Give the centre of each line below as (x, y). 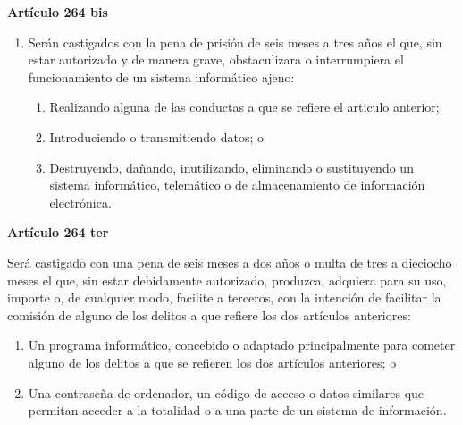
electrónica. (80, 202)
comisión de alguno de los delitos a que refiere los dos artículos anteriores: (209, 314)
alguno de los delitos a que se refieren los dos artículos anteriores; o (212, 362)
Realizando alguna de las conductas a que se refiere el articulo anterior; (244, 107)
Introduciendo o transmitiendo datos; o (157, 136)
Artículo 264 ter (58, 232)
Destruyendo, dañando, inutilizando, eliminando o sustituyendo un (231, 167)
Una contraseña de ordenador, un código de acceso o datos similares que (226, 392)
